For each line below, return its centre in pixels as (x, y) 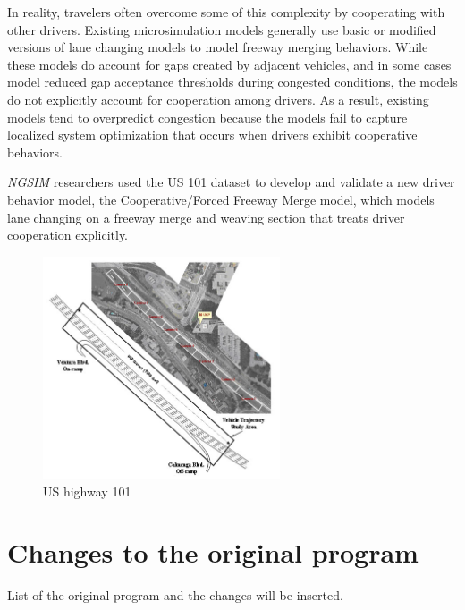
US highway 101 (87, 491)
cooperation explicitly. (68, 235)
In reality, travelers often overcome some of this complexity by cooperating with (226, 12)
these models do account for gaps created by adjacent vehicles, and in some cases (229, 64)
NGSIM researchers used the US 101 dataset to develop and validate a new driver (231, 182)
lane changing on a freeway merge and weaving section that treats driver (206, 217)
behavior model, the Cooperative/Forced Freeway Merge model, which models (221, 199)
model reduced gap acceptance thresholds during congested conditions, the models (232, 82)
